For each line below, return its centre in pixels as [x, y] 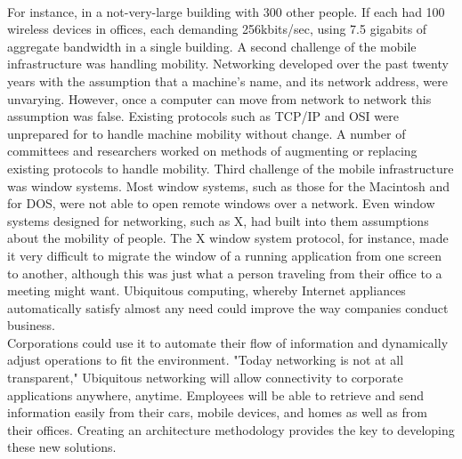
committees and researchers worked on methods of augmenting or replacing [212, 151]
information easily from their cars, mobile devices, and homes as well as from [217, 412]
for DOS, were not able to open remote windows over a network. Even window [221, 203]
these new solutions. [62, 447]
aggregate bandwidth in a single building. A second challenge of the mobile [212, 46]
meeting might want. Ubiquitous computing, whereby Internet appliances [207, 290]
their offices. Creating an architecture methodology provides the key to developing [231, 429]
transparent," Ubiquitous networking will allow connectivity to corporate [205, 378]
